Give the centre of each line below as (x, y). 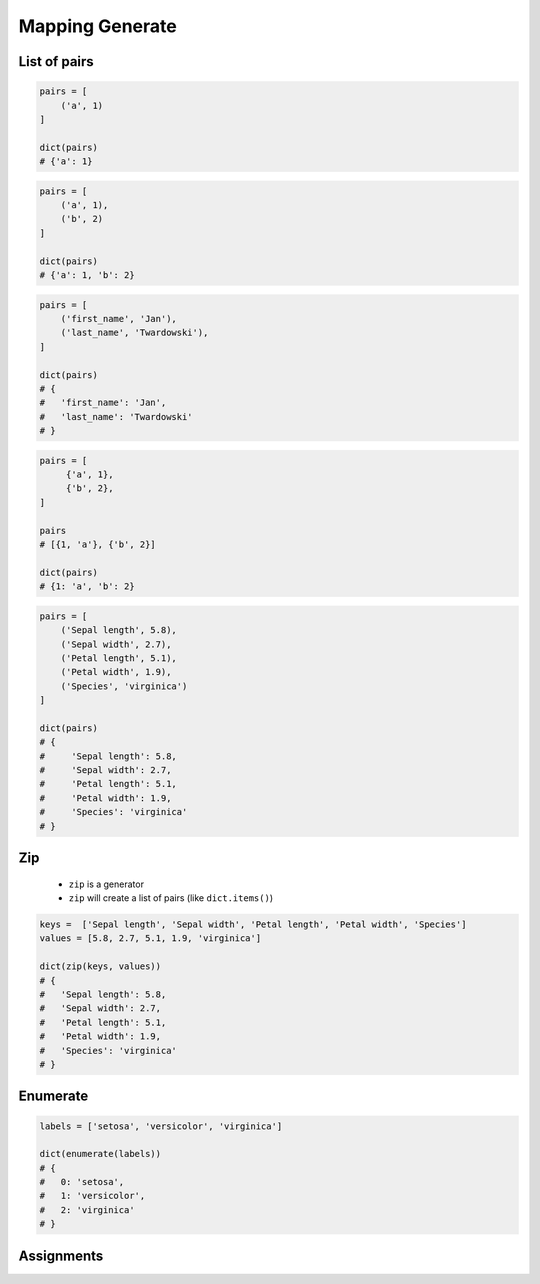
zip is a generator (106, 884)
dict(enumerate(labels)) (100, 1154)
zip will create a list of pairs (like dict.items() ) (171, 898)
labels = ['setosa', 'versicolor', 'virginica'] (161, 1126)
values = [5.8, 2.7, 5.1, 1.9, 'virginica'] (150, 938)
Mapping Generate (97, 26)
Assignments (61, 1255)
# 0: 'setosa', (82, 1182)
